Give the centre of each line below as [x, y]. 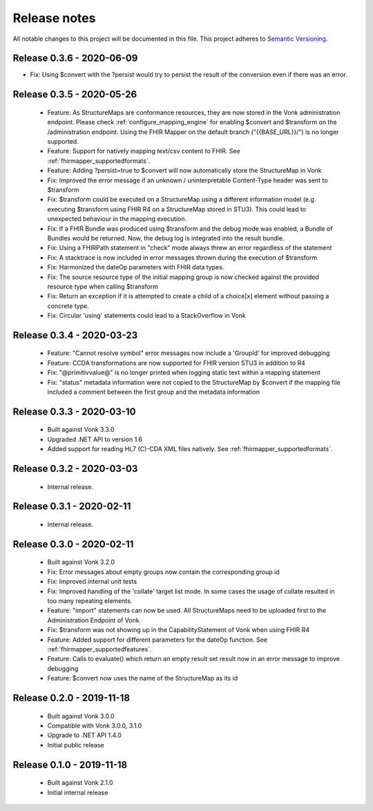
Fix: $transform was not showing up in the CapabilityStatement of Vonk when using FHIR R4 [179, 630]
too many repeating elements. [90, 601]
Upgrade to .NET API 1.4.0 [85, 735]
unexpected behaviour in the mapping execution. [117, 219]
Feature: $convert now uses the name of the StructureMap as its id [143, 678]
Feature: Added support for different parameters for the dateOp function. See [157, 640]
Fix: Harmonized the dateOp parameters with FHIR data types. [136, 267]
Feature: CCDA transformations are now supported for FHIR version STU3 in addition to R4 [176, 363]
